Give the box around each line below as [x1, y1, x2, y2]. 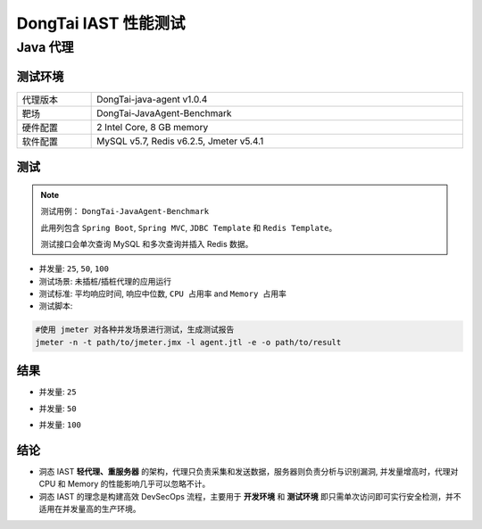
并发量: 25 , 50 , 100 [38, 263, 109, 274]
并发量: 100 [38, 419, 82, 430]
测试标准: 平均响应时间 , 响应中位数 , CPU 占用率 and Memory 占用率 [38, 288, 287, 299]
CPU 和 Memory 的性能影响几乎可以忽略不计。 [38, 478, 211, 490]
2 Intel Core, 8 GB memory [96, 120, 209, 133]
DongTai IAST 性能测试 [16, 13, 186, 33]
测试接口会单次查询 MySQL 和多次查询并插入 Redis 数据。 [40, 238, 253, 249]
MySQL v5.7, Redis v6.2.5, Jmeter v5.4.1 [96, 135, 264, 147]
